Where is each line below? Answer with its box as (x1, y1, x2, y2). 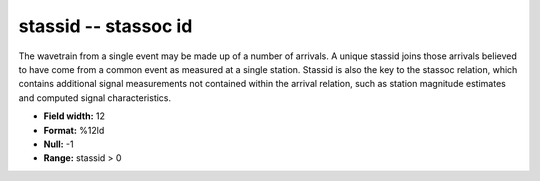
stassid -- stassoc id (18, 15, 193, 37)
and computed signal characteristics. (18, 91, 172, 104)
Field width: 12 (43, 110, 105, 122)
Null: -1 (43, 138, 74, 150)
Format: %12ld (43, 124, 105, 136)
